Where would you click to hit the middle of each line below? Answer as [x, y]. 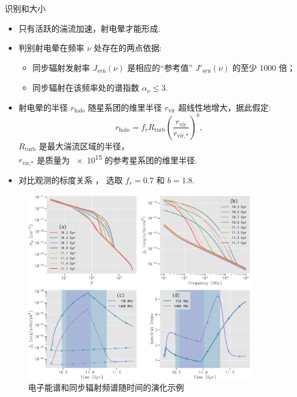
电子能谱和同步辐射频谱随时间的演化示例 [106, 387]
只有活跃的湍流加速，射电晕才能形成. [89, 28]
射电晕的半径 [43, 107]
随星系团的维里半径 [125, 107]
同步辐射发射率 [61, 67]
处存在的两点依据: [128, 48]
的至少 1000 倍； [264, 67]
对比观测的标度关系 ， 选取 [71, 179]
